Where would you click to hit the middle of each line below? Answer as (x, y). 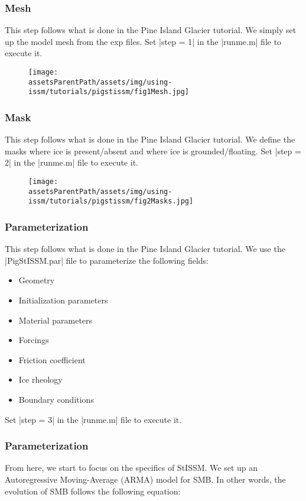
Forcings (34, 340)
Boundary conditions (56, 399)
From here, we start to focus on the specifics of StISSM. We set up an (131, 468)
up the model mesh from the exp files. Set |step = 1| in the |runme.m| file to (143, 41)
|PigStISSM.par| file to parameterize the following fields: (107, 260)
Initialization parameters (63, 300)
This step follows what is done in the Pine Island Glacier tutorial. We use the (145, 249)
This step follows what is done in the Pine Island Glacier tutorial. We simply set (151, 30)
